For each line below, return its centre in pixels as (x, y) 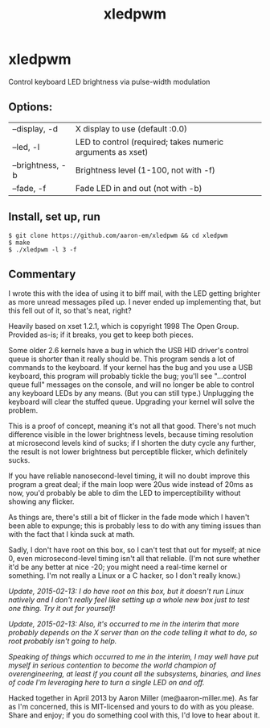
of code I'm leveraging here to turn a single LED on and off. (106, 683)
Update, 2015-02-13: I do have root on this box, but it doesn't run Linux (126, 591)
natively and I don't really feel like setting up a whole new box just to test (129, 600)
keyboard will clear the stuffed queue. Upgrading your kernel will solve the (131, 402)
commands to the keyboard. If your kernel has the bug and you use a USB (131, 368)
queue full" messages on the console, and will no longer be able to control (131, 385)
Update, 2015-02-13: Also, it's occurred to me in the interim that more (124, 624)
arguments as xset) (112, 152)
